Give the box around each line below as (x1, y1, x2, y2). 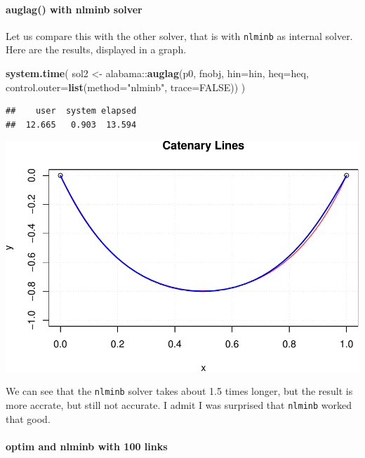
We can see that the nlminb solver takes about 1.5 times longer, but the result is (6, 384, 353, 398)
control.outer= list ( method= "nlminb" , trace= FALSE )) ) (6, 79, 246, 94)
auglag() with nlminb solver (6, 1, 142, 16)
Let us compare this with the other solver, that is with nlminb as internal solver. (6, 28, 353, 43)
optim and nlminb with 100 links (6, 438, 168, 453)
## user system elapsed (6, 106, 137, 116)
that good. (6, 411, 51, 426)
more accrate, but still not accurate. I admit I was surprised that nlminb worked (6, 397, 352, 412)
